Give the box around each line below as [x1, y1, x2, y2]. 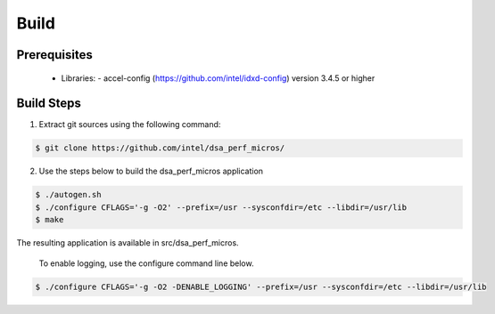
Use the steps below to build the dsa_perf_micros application [38, 165, 263, 177]
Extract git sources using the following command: [38, 119, 221, 130]
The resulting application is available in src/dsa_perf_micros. [16, 238, 240, 248]
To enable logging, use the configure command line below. [38, 258, 254, 269]
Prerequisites [16, 47, 93, 62]
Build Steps [16, 96, 82, 111]
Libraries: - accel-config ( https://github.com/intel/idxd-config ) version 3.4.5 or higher [61, 72, 375, 84]
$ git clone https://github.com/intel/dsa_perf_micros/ [35, 143, 285, 153]
